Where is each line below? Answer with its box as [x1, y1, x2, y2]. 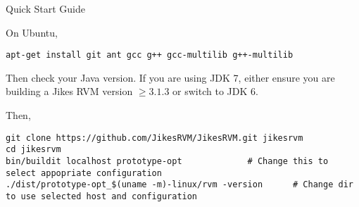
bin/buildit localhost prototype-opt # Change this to [6, 156, 329, 166]
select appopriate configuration [6, 168, 162, 178]
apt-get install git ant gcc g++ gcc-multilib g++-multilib [6, 50, 294, 61]
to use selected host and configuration [6, 191, 198, 201]
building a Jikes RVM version [6, 84, 133, 99]
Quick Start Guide [6, 1, 85, 15]
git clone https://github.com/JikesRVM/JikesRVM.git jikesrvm [6, 132, 303, 143]
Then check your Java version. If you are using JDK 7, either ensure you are [6, 70, 335, 84]
